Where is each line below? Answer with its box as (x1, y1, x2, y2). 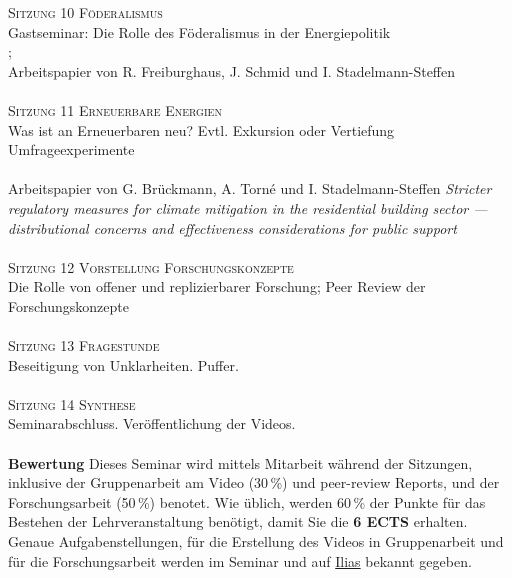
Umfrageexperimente (8, 139, 135, 160)
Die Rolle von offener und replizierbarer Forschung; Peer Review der (8, 276, 426, 297)
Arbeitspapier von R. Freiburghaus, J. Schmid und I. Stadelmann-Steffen (8, 60, 456, 81)
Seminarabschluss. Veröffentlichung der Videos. (8, 413, 296, 434)
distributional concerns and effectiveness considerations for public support (8, 217, 457, 238)
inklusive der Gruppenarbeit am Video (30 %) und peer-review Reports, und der (8, 472, 500, 493)
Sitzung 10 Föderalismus (8, 2, 163, 22)
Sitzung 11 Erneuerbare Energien (8, 99, 222, 120)
